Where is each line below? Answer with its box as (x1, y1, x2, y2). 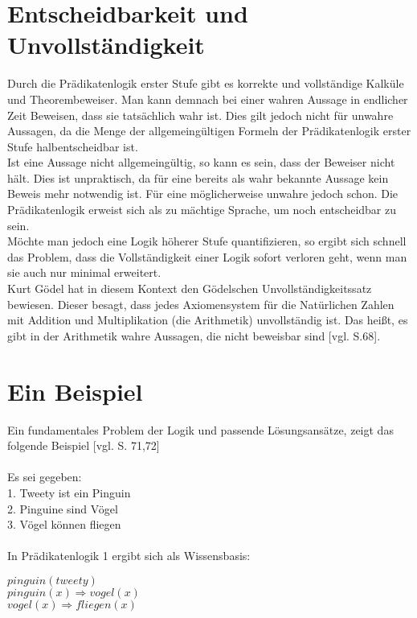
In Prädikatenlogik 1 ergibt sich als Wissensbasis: (7, 547, 251, 564)
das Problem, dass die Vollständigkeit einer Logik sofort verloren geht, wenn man (7, 248, 407, 265)
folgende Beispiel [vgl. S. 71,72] (7, 437, 160, 454)
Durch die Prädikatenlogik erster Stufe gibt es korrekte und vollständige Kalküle (7, 75, 404, 92)
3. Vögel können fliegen (7, 516, 121, 533)
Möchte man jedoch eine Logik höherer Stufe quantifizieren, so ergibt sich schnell (7, 233, 407, 249)
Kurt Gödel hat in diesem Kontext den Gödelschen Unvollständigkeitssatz (7, 280, 372, 297)
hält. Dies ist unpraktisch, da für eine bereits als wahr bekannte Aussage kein (7, 169, 389, 186)
